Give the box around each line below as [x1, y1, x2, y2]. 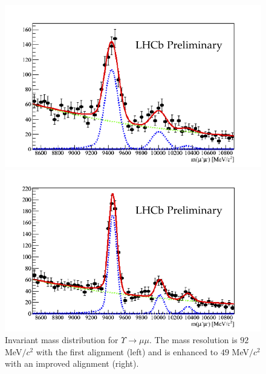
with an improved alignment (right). [5, 357, 139, 370]
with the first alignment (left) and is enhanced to [36, 345, 218, 358]
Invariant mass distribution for [5, 333, 118, 346]
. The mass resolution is [149, 333, 238, 346]
